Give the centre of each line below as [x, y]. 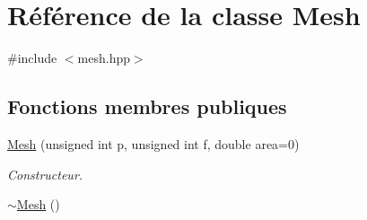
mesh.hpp [104, 58]
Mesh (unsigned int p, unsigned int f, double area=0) [153, 143]
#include [32, 58]
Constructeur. [45, 174]
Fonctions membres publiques [147, 106]
